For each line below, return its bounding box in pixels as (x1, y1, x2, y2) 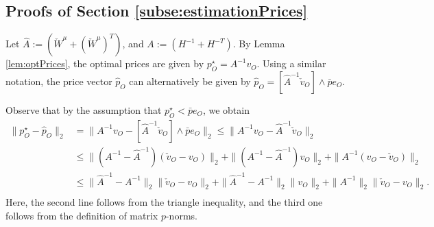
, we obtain (202, 103, 250, 117)
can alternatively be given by (129, 74, 251, 88)
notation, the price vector (5, 74, 112, 88)
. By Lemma (232, 36, 285, 51)
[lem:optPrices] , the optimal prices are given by (5, 56, 204, 71)
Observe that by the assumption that (5, 103, 162, 117)
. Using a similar (256, 56, 326, 71)
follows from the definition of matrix (5, 208, 158, 223)
